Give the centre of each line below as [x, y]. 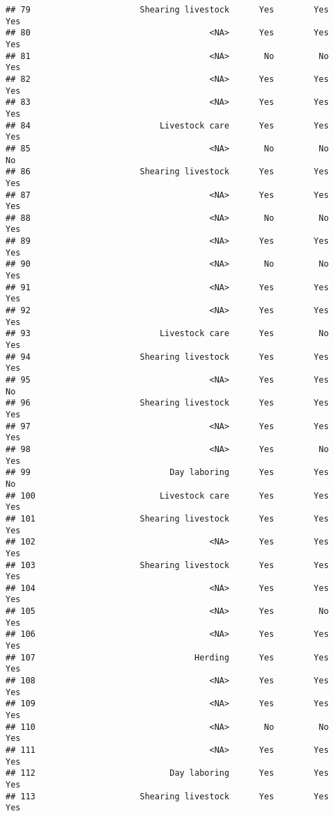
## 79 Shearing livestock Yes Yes [167, 10]
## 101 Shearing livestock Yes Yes [167, 518]
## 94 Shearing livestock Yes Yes [167, 357]
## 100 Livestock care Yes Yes [167, 496]
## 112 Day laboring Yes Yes [167, 773]
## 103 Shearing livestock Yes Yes [167, 565]
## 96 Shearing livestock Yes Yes [167, 403]
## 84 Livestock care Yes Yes [167, 125]
